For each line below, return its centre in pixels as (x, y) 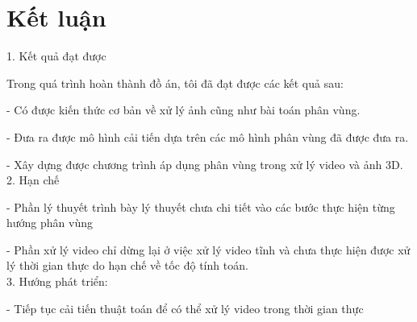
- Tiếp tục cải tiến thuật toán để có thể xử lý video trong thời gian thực (185, 308)
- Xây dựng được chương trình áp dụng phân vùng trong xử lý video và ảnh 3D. (205, 164)
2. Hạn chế (33, 180)
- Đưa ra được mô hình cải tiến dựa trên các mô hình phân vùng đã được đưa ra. (208, 136)
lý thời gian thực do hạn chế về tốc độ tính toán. (127, 265)
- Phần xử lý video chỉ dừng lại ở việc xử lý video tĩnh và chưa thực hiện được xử (208, 249)
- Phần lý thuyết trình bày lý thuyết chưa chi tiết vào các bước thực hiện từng (201, 206)
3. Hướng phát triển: (57, 281)
